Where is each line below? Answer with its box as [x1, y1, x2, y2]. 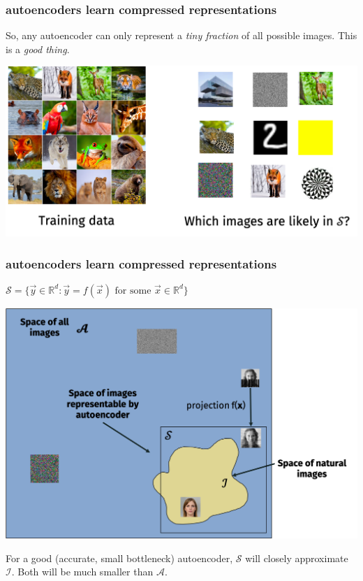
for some [114, 285, 151, 296]
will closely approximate [245, 550, 348, 565]
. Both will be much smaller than [11, 564, 154, 579]
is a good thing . [6, 41, 70, 56]
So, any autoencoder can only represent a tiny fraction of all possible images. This [6, 28, 357, 43]
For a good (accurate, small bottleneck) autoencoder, [6, 550, 233, 565]
